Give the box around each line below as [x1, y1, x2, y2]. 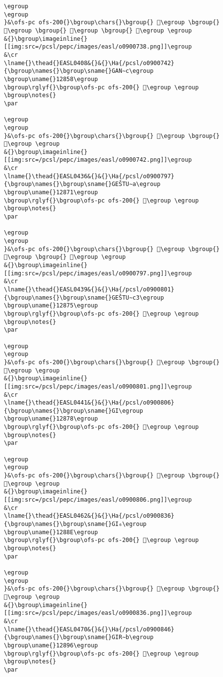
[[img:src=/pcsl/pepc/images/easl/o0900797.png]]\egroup [4, 270, 192, 277]
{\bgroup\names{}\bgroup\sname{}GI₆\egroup [4, 521, 147, 527]
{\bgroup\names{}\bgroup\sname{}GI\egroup [4, 407, 143, 414]
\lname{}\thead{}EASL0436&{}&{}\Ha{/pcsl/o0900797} [4, 172, 174, 180]
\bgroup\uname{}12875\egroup [4, 302, 98, 309]
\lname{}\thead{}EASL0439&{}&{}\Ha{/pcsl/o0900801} [4, 286, 174, 293]
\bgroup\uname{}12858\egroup [4, 75, 98, 83]
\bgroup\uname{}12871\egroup [4, 189, 98, 196]
